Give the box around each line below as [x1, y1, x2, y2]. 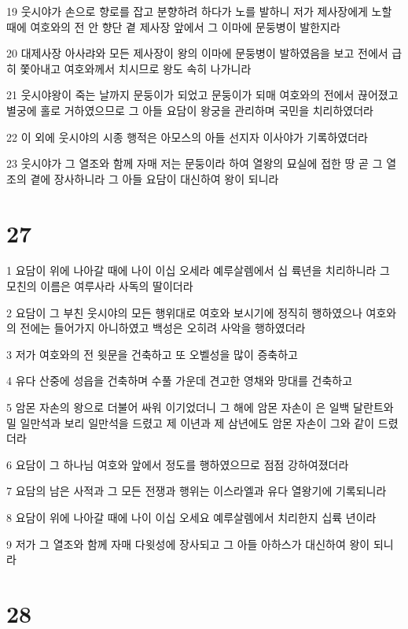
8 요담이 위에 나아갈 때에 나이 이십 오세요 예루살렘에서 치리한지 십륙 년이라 [6, 509, 377, 525]
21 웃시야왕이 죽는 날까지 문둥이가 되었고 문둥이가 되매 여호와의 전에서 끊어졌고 [6, 87, 399, 103]
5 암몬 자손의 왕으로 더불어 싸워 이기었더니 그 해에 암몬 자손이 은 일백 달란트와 [6, 399, 394, 416]
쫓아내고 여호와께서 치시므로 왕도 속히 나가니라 [20, 60, 252, 76]
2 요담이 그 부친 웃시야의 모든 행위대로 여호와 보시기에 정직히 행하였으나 [6, 304, 362, 320]
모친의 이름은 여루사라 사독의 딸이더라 [6, 278, 193, 294]
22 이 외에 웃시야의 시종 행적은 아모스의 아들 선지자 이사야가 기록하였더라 [6, 128, 368, 145]
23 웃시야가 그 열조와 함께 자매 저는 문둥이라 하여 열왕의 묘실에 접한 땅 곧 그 [6, 155, 383, 172]
